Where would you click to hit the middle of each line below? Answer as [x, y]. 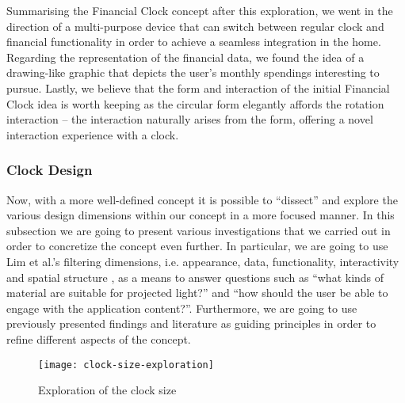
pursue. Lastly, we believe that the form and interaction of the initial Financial [198, 87]
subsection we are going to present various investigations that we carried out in [199, 230]
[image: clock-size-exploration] [126, 365]
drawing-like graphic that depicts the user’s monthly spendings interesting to [193, 72]
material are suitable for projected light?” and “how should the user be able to [197, 293]
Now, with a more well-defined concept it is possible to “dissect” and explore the [202, 199]
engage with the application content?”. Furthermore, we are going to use [182, 308]
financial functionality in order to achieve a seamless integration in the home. [194, 42]
